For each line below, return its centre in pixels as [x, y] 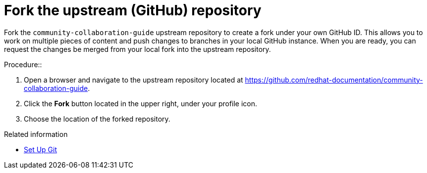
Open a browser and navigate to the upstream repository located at [133, 80]
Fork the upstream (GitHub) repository [133, 10]
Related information [36, 134]
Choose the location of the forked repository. [97, 119]
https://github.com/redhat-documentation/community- [334, 80]
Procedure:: [23, 64]
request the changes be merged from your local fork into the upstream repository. [137, 49]
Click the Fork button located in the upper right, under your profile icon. [141, 103]
